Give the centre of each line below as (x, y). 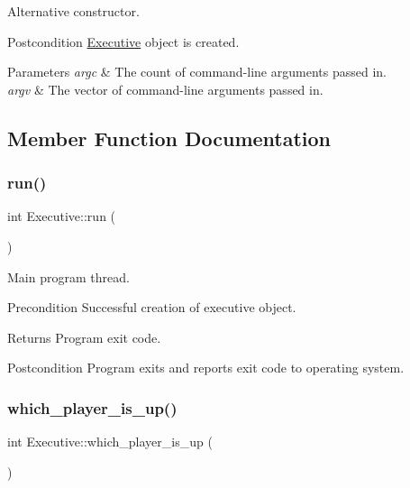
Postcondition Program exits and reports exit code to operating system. (206, 368)
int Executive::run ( (62, 216)
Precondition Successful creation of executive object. (152, 307)
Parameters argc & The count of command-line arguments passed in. (197, 72)
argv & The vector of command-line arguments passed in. (165, 89)
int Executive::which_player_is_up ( (110, 442)
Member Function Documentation (169, 138)
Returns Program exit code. (84, 337)
